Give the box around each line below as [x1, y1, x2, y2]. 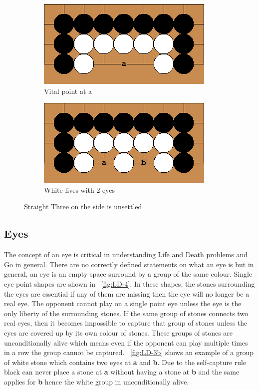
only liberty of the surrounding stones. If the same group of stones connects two [4, 308, 249, 318]
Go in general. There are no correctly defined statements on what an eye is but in [4, 259, 254, 269]
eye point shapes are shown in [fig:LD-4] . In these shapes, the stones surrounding [4, 278, 255, 289]
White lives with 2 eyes [44, 184, 115, 195]
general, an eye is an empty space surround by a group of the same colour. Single [4, 269, 253, 279]
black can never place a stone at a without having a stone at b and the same [4, 367, 240, 377]
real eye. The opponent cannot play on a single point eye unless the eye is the [4, 298, 242, 309]
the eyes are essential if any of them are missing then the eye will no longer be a [4, 288, 250, 299]
